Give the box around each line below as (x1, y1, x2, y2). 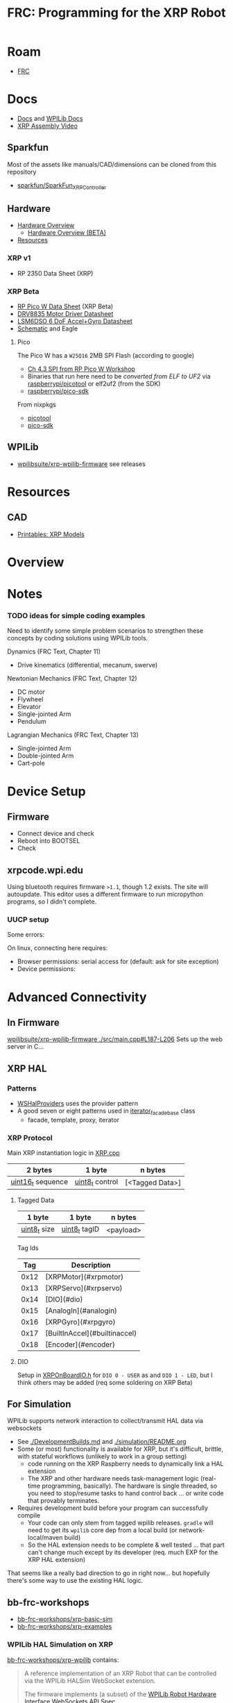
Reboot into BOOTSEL (17, 837, 80, 845)
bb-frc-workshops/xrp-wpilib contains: (7, 1655, 119, 1664)
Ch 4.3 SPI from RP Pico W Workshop (27, 365, 135, 373)
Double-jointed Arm (17, 751, 74, 760)
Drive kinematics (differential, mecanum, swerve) (17, 661, 158, 670)
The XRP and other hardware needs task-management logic (27, 1474, 199, 1483)
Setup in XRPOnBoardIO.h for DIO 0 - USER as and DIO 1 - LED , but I (17, 1370, 213, 1379)
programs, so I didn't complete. (7, 897, 97, 906)
